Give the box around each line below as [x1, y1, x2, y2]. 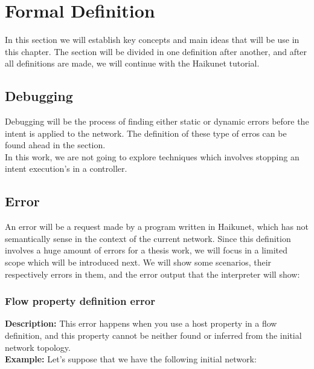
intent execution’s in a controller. [5, 162, 127, 175]
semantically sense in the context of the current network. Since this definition [5, 232, 291, 244]
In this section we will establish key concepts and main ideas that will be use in [5, 33, 300, 46]
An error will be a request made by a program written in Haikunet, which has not [5, 220, 309, 233]
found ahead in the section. [5, 139, 106, 151]
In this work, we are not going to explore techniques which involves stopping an [5, 150, 300, 163]
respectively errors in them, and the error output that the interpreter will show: [5, 267, 300, 280]
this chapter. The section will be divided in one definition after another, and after [5, 45, 307, 57]
